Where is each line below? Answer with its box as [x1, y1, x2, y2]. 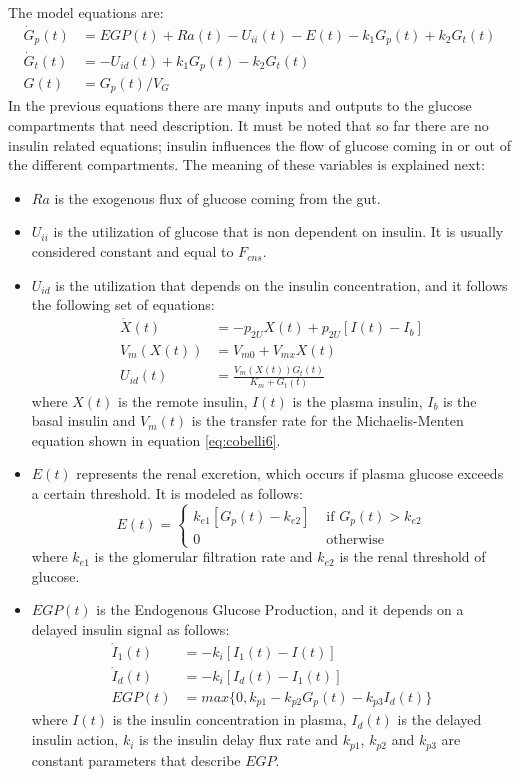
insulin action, [31, 729, 119, 750]
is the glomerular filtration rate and [94, 546, 313, 567]
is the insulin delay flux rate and [139, 729, 338, 750]
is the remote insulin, [118, 390, 248, 411]
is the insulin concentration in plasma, [112, 709, 347, 730]
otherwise [326, 532, 384, 547]
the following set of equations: [31, 294, 215, 315]
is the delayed [397, 709, 482, 730]
